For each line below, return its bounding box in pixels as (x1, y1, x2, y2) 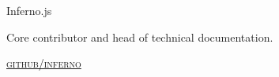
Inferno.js (6, 2, 52, 18)
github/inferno (6, 55, 81, 71)
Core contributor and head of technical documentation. (6, 28, 273, 45)
